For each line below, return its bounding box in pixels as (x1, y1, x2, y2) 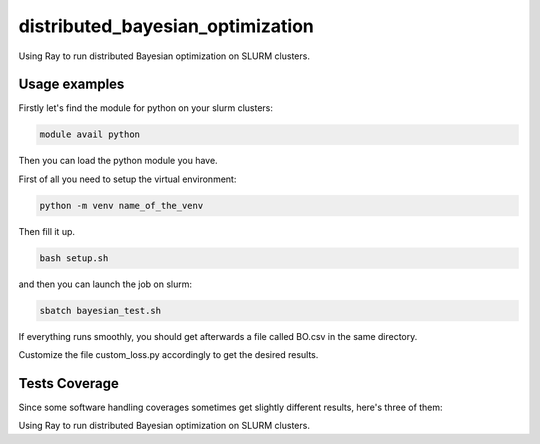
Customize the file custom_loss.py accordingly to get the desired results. (18, 349, 319, 361)
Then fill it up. (18, 225, 75, 237)
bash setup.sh (39, 252, 109, 264)
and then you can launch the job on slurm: (18, 278, 192, 290)
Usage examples (18, 76, 125, 93)
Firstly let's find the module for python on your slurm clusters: (18, 102, 274, 114)
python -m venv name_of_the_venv (39, 200, 204, 211)
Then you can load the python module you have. (18, 155, 219, 167)
